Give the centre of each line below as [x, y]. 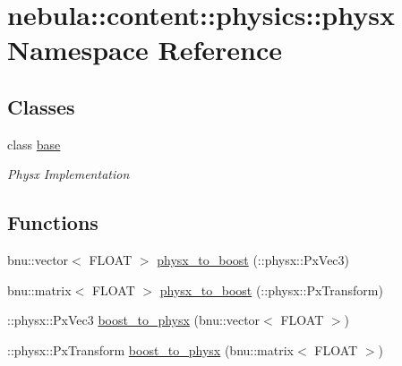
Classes [41, 106]
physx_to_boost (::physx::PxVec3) [253, 260]
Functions [53, 222]
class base [34, 144]
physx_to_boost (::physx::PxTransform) [271, 289]
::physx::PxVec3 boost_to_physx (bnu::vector [134, 320]
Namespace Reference [145, 50]
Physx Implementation [68, 174]
